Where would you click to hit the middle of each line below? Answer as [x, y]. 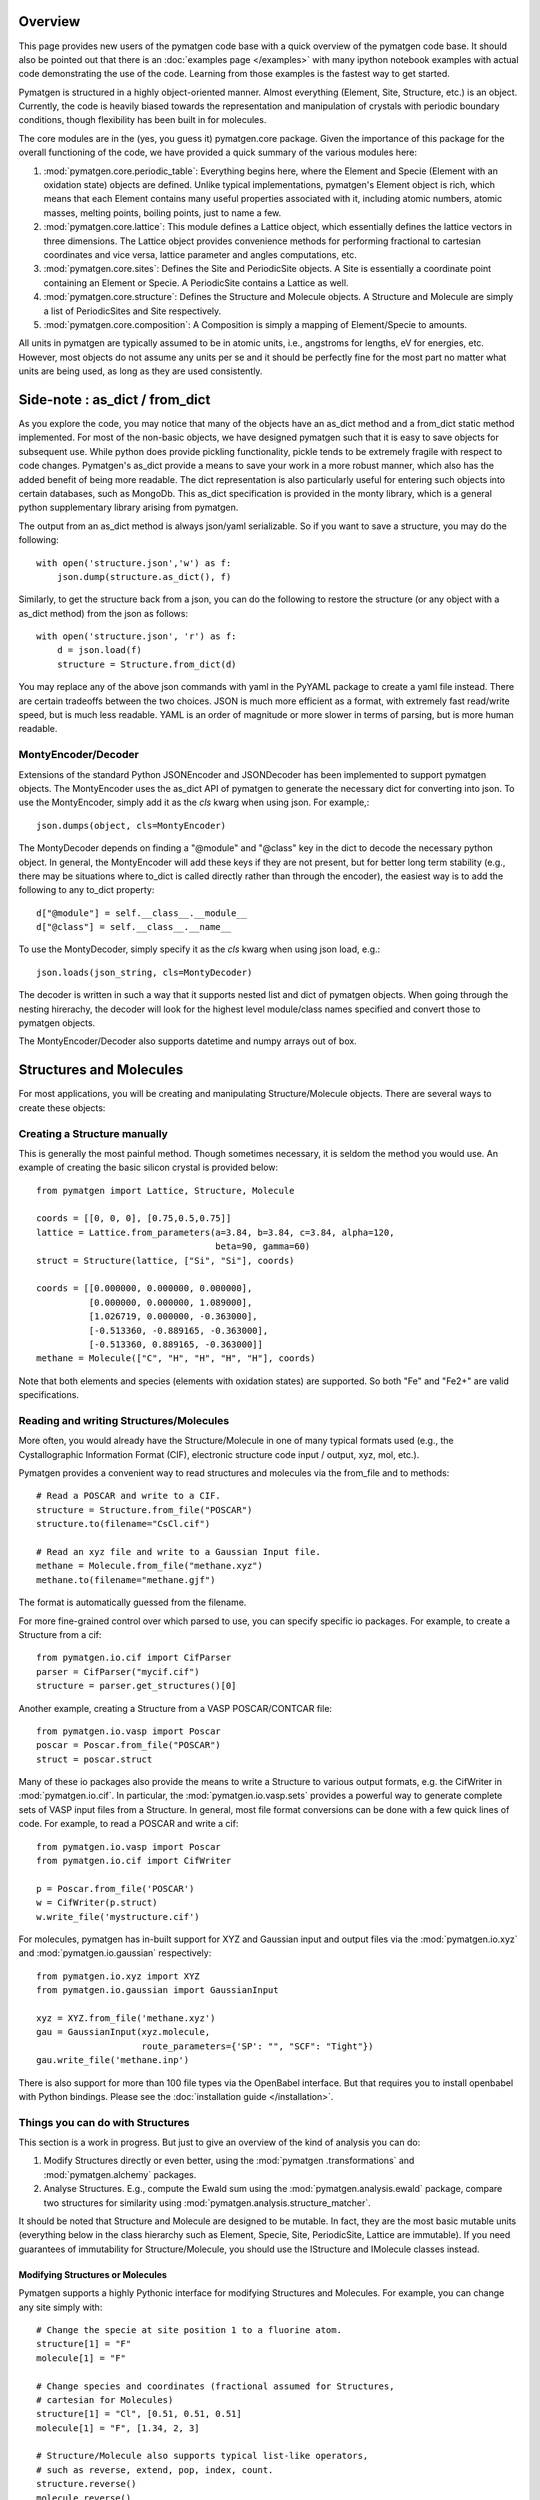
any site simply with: [60, 2307]
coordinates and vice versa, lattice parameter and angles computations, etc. [200, 254]
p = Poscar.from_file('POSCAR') [115, 1888]
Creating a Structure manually [93, 1133]
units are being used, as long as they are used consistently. [140, 371]
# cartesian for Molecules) [105, 2399]
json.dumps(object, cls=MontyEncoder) [131, 825]
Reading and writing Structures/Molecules [124, 1420]
